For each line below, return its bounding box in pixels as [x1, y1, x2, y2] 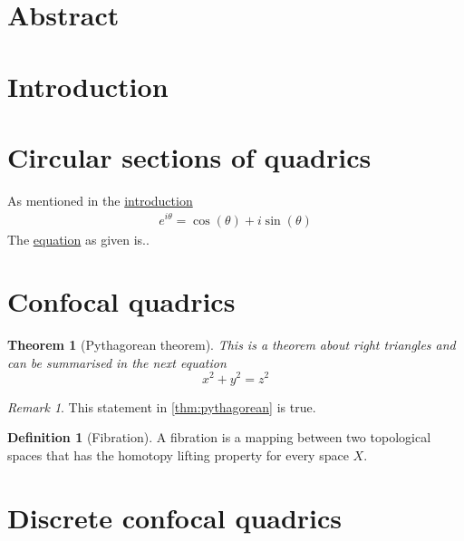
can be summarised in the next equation [7, 353, 227, 372]
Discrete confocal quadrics [7, 498, 343, 536]
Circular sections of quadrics [7, 138, 372, 175]
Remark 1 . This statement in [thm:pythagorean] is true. [7, 397, 316, 416]
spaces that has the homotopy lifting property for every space [7, 445, 349, 464]
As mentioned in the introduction [7, 190, 193, 209]
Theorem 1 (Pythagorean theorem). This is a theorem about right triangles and [7, 335, 456, 354]
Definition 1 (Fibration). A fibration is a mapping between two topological [7, 428, 431, 447]
